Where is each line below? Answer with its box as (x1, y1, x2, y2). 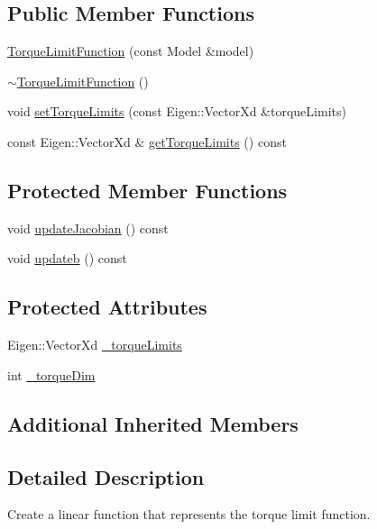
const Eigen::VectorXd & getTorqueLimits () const (7, 132, 287, 150)
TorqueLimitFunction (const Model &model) (7, 41, 254, 60)
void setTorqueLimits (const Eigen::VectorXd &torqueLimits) (7, 102, 346, 121)
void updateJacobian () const (7, 218, 169, 237)
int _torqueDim (7, 365, 96, 384)
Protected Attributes (7, 293, 207, 321)
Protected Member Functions (7, 176, 288, 204)
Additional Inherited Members (7, 409, 299, 437)
